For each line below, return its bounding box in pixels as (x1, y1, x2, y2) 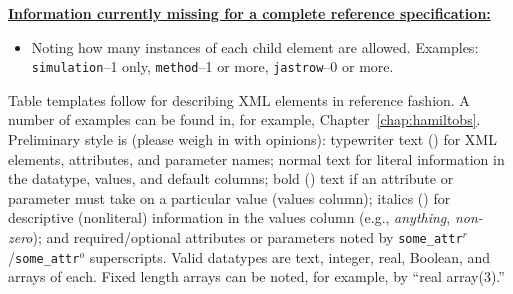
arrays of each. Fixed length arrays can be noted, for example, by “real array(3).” (8, 266, 505, 287)
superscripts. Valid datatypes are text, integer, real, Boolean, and (89, 246, 491, 267)
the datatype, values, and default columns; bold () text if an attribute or (8, 168, 454, 189)
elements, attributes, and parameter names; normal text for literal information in (8, 148, 505, 169)
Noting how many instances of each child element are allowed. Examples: (31, 36, 479, 57)
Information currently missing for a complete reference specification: (8, 3, 491, 23)
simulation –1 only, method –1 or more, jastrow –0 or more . (31, 56, 394, 77)
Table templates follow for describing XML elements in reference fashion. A (8, 89, 470, 110)
